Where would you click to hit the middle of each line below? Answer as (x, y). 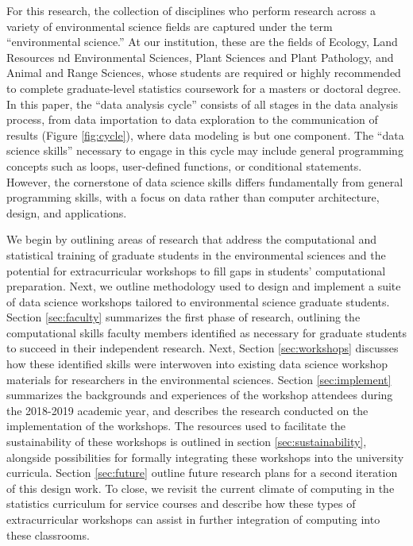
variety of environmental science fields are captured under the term (170, 26)
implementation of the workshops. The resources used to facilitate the (176, 426)
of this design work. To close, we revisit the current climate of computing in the (201, 488)
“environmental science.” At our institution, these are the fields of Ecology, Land (202, 42)
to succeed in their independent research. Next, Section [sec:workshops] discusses (203, 348)
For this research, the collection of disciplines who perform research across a (191, 10)
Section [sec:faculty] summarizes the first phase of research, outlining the (183, 317)
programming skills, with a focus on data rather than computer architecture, (193, 197)
